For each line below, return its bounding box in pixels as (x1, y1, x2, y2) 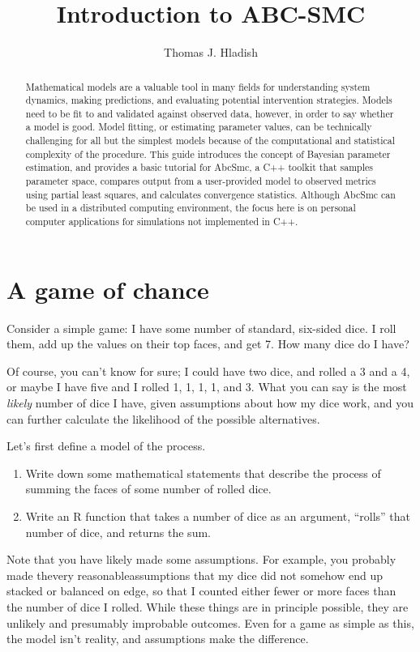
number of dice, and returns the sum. (25, 523, 211, 540)
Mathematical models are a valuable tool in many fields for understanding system (25, 79, 371, 93)
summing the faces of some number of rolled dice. (25, 480, 272, 497)
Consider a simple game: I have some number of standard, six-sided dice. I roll (6, 319, 396, 336)
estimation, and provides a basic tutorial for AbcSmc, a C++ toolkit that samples (25, 160, 373, 174)
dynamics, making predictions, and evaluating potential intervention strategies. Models (25, 93, 392, 107)
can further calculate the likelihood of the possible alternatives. (6, 410, 320, 427)
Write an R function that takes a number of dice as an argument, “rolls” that (25, 508, 411, 525)
